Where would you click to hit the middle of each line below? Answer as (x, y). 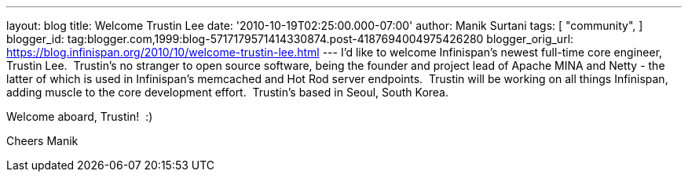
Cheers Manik (42, 141)
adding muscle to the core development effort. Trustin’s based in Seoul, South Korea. (228, 92)
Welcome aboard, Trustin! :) (80, 116)
